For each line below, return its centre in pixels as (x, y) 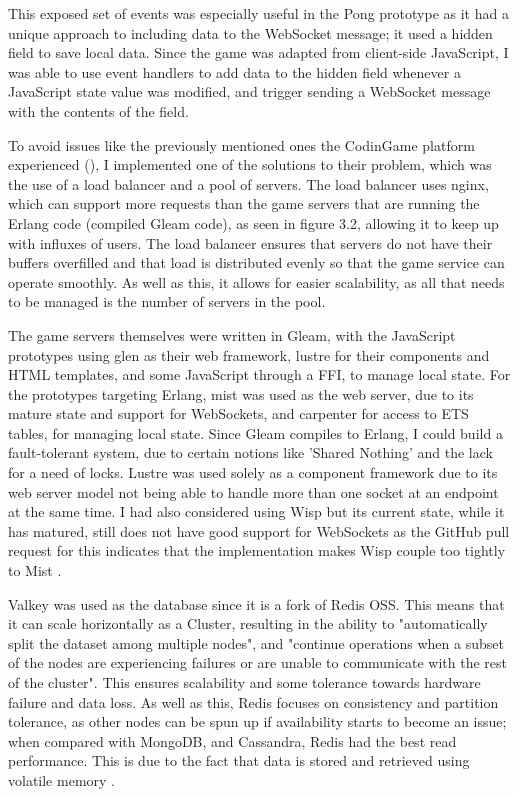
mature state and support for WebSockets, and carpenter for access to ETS (238, 413)
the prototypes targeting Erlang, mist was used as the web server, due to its (241, 393)
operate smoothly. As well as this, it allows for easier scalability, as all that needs (256, 281)
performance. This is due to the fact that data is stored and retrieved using (239, 760)
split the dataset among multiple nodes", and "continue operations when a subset (256, 642)
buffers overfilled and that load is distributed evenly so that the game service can (256, 262)
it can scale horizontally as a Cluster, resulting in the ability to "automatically (248, 623)
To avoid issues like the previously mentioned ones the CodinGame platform (241, 144)
